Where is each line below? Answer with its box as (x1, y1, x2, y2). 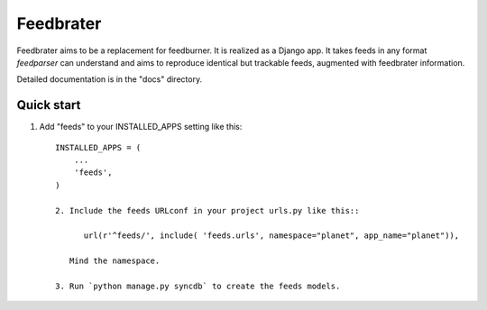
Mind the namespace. (69, 256, 161, 266)
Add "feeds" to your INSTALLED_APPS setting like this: (39, 122, 243, 132)
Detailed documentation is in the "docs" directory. (16, 74, 203, 85)
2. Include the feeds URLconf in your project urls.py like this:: (55, 205, 360, 215)
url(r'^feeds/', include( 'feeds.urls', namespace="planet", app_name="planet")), (83, 231, 460, 241)
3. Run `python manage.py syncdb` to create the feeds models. (55, 280, 341, 291)
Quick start (16, 97, 81, 113)
